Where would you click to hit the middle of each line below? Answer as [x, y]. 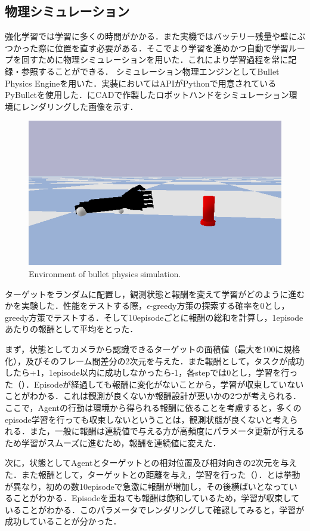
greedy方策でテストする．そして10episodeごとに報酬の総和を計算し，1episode [154, 317]
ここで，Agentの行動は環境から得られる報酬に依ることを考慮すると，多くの [153, 407]
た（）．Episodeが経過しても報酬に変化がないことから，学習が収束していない [154, 384]
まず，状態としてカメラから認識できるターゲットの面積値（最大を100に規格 [153, 349]
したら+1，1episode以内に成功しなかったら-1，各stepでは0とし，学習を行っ [151, 372]
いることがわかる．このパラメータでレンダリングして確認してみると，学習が [155, 509]
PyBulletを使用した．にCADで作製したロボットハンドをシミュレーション [147, 95]
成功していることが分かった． [63, 521]
